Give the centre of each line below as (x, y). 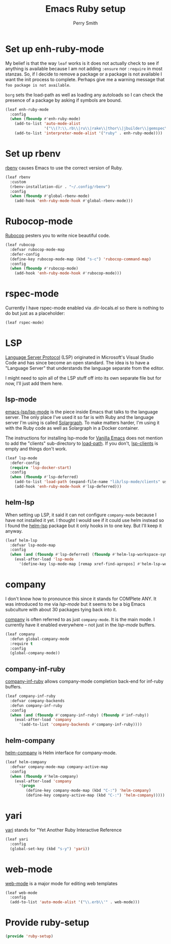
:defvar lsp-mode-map (33, 545)
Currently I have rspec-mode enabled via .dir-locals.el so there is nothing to (85, 308)
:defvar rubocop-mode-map (37, 250)
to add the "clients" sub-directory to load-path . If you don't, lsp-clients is (82, 443)
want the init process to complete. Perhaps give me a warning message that (85, 79)
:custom (18, 182)
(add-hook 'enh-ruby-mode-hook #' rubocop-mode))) (68, 274)
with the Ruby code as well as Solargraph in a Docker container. (72, 428)
